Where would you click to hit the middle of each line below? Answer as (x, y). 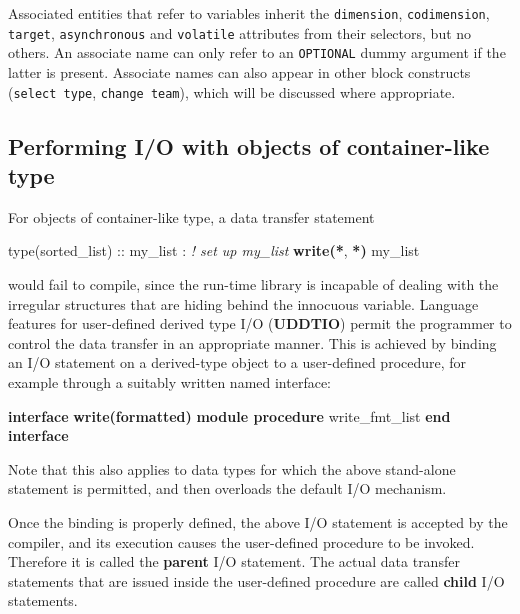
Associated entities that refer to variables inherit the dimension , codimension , (249, 13)
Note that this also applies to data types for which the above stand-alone (232, 468)
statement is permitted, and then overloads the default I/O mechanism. (227, 488)
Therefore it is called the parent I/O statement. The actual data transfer (234, 561)
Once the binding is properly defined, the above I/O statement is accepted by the (258, 521)
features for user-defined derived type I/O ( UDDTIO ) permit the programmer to (260, 323)
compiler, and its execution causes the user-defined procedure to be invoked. (241, 541)
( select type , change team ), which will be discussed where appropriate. (232, 91)
